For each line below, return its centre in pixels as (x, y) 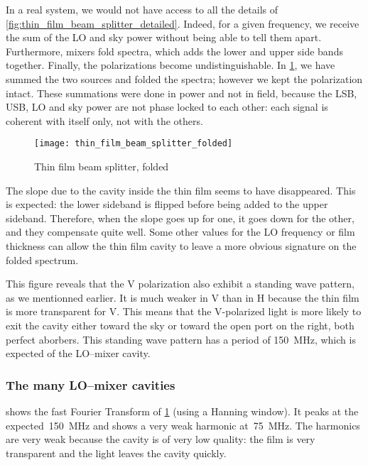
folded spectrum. (42, 259)
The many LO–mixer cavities (91, 384)
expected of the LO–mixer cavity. (78, 353)
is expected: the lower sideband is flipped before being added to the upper (167, 204)
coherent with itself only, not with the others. (104, 120)
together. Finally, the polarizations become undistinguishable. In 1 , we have (171, 65)
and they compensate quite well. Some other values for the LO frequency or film (180, 232)
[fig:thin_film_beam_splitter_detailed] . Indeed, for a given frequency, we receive (183, 23)
